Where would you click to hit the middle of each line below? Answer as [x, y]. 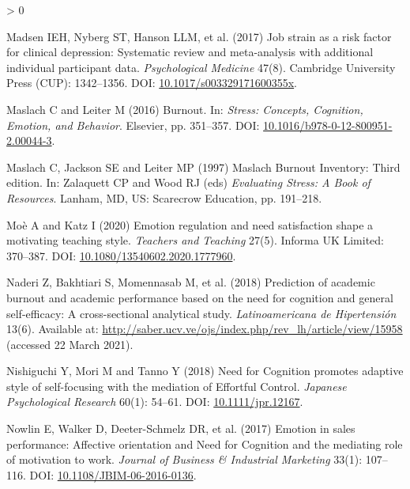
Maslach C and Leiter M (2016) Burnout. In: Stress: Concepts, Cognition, [185, 109]
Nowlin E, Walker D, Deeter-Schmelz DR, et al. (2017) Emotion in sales [181, 428]
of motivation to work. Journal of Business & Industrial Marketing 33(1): [184, 459]
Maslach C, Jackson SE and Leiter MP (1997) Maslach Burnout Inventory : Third [203, 167]
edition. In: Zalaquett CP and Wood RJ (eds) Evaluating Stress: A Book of [188, 182]
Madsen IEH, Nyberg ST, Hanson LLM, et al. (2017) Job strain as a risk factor [199, 36]
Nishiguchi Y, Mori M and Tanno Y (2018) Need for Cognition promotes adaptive [205, 371]
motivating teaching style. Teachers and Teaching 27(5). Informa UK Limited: [196, 240]
